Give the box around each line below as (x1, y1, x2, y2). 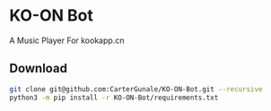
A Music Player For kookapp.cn (9, 35, 125, 46)
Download (9, 61, 67, 76)
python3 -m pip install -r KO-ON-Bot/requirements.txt (9, 93, 219, 102)
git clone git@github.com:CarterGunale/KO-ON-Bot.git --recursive (9, 84, 263, 94)
